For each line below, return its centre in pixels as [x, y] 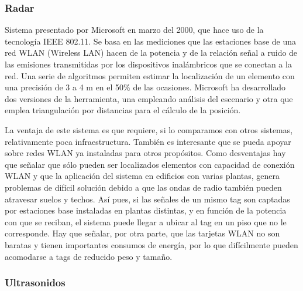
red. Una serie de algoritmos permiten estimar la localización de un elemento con [150, 75]
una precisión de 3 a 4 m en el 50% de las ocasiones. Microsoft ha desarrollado [145, 87]
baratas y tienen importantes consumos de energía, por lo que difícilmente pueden [151, 244]
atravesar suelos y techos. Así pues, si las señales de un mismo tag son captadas [147, 199]
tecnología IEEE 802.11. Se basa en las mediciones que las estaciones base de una [151, 41]
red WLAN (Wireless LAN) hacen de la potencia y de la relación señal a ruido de [151, 53]
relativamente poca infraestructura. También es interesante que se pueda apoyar [148, 141]
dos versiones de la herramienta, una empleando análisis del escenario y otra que [149, 98]
